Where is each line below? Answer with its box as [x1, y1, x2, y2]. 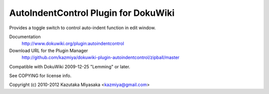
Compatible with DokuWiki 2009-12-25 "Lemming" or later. [9, 63, 131, 69]
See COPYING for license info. [9, 72, 72, 79]
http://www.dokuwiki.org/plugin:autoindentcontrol [21, 41, 125, 47]
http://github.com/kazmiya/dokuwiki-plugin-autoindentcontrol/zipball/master [21, 54, 180, 60]
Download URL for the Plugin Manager [9, 47, 88, 53]
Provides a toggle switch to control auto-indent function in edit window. [9, 25, 156, 31]
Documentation [9, 34, 41, 40]
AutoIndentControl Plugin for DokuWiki [9, 7, 175, 18]
